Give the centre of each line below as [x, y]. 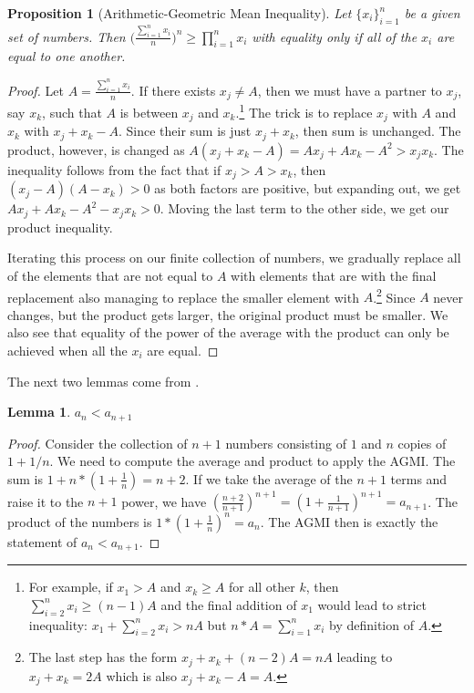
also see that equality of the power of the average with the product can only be [228, 332]
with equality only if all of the [335, 36]
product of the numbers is [80, 521]
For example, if [71, 587]
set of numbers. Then [67, 36]
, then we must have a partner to [350, 90]
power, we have [164, 501]
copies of [422, 443]
